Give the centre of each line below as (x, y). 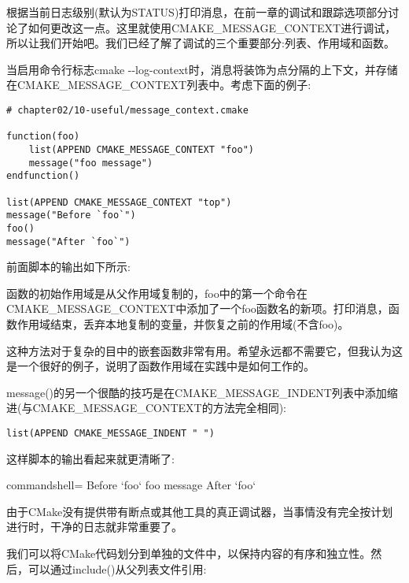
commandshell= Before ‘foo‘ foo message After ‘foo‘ (131, 485)
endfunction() (43, 176)
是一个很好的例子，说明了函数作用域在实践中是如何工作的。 (160, 366)
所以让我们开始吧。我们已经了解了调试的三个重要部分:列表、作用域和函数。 (201, 43)
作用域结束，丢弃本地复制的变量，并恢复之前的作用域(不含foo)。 (183, 323)
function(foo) (43, 137)
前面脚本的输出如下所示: (68, 267)
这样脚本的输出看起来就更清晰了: (90, 458)
